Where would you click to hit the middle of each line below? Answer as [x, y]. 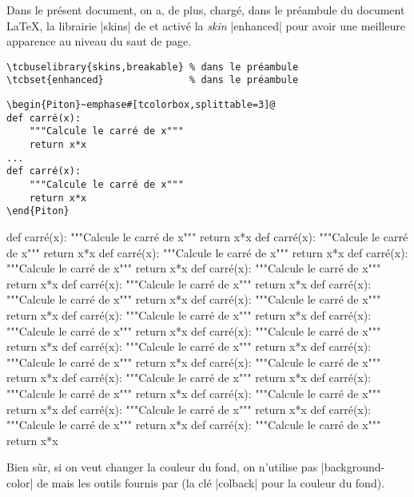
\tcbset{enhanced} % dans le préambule [153, 80]
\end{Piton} [38, 211]
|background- [353, 467]
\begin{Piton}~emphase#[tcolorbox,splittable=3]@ [141, 105]
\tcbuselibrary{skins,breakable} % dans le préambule [153, 67]
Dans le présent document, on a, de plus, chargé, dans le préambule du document [206, 10]
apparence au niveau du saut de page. [99, 41]
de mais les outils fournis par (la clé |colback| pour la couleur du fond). [211, 482]
